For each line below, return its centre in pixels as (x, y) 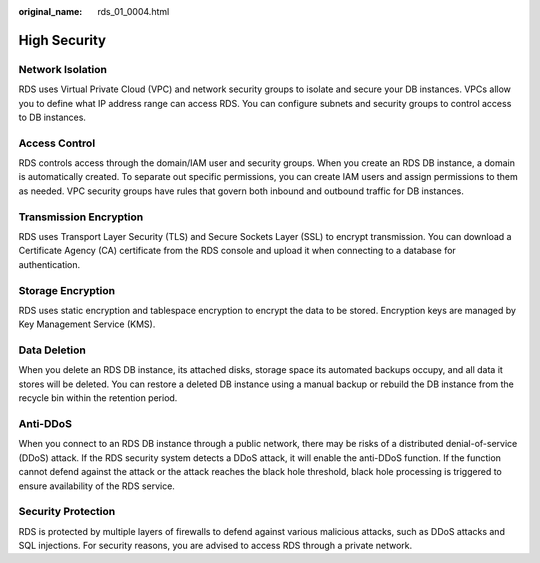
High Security (62, 40)
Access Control (57, 143)
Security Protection (67, 512)
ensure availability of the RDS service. (96, 486)
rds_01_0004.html (133, 11)
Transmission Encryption (81, 217)
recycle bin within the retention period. (98, 398)
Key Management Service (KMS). (87, 324)
